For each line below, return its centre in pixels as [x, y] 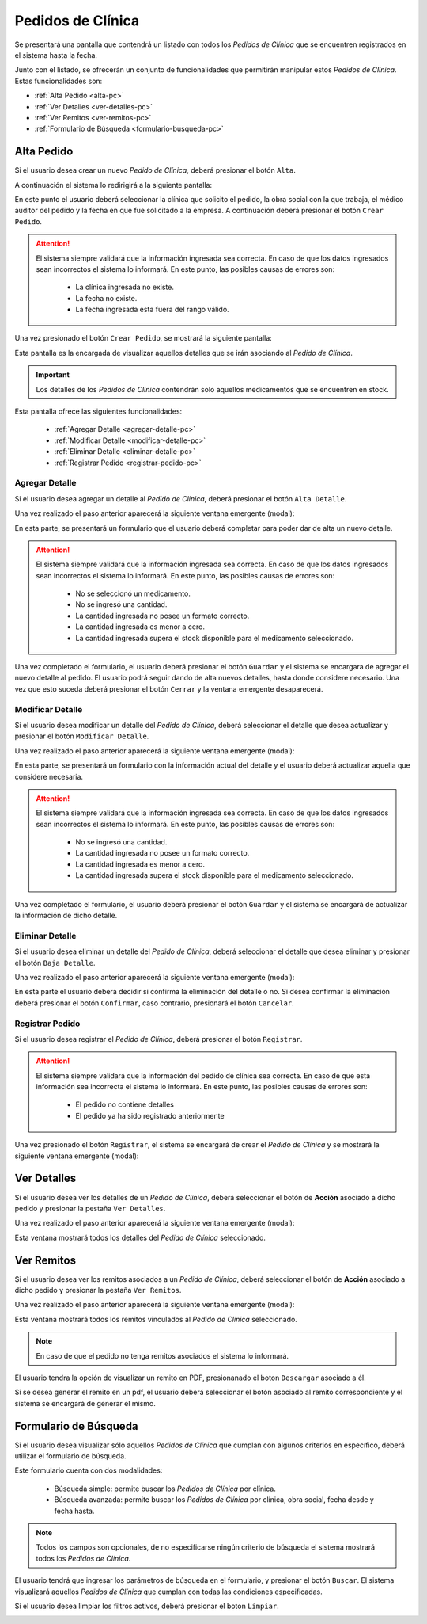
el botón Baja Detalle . [55, 963]
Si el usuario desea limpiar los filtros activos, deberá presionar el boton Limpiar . [147, 1606]
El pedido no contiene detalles [125, 1104]
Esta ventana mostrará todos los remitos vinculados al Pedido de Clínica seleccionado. [156, 1319]
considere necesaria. [49, 776]
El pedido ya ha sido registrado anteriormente [150, 1115]
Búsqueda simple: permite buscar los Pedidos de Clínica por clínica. [165, 1489]
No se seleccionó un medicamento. [133, 593]
